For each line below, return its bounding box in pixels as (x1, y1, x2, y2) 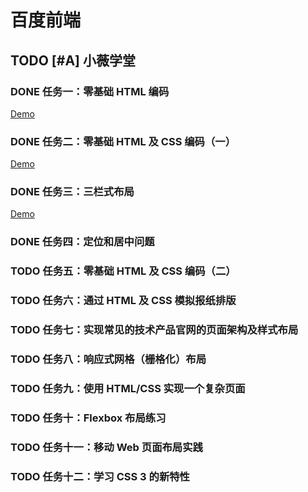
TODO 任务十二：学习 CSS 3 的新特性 (10, 469, 190, 483)
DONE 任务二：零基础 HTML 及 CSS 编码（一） (10, 134, 237, 148)
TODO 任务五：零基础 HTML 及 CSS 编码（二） (10, 264, 237, 278)
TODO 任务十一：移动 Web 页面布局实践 (10, 440, 203, 454)
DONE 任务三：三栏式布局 (10, 185, 135, 199)
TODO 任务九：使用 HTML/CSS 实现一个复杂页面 (10, 382, 246, 395)
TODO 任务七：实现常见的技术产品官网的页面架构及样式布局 (10, 323, 299, 337)
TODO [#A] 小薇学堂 (10, 52, 136, 69)
